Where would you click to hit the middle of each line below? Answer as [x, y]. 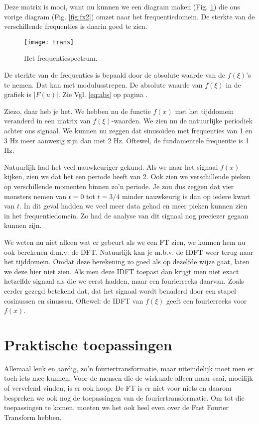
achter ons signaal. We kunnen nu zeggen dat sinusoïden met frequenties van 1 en [128, 130]
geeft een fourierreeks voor [207, 300]
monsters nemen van [35, 196]
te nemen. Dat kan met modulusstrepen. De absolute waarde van [103, 84]
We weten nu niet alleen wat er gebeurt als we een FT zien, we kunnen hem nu [125, 242]
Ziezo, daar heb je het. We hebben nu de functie [77, 111]
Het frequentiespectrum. [61, 58]
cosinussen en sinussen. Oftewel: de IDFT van [74, 300]
